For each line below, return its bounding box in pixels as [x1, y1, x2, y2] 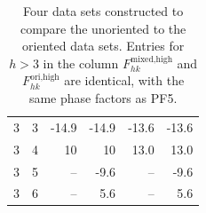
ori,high [30, 72, 59, 82]
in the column [43, 53, 119, 72]
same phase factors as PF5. [28, 88, 178, 106]
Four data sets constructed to [23, 2, 184, 20]
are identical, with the [64, 71, 185, 90]
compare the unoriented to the [20, 19, 186, 37]
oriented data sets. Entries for [22, 36, 185, 55]
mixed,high [131, 54, 173, 64]
